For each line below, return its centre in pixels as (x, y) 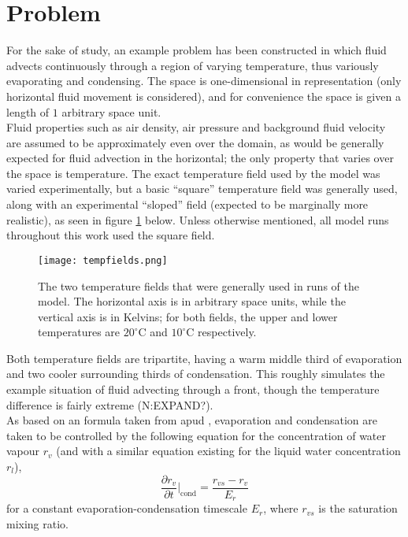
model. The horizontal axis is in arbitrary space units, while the (192, 301)
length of (28, 111)
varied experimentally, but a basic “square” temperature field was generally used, (202, 189)
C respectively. (221, 332)
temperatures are (79, 332)
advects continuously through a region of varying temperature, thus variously (193, 65)
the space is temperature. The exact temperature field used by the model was (193, 173)
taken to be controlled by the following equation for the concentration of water (197, 435)
